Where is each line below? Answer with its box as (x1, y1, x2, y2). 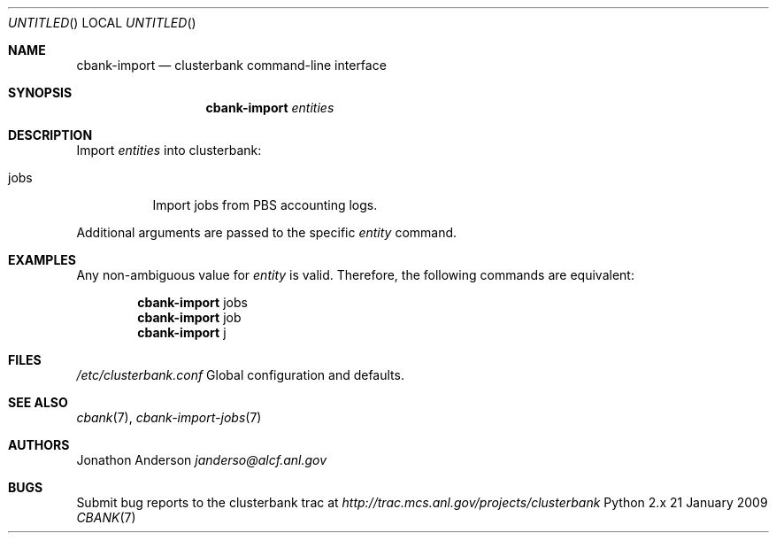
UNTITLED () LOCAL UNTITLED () (8, 15, 196, 30)
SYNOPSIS (8, 85, 73, 100)
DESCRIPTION (8, 127, 93, 143)
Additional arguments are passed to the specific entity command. (76, 225, 457, 240)
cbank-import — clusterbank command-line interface (76, 58, 387, 73)
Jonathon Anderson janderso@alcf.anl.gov (76, 452, 327, 467)
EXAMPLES (8, 252, 76, 267)
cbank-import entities (205, 100, 334, 115)
